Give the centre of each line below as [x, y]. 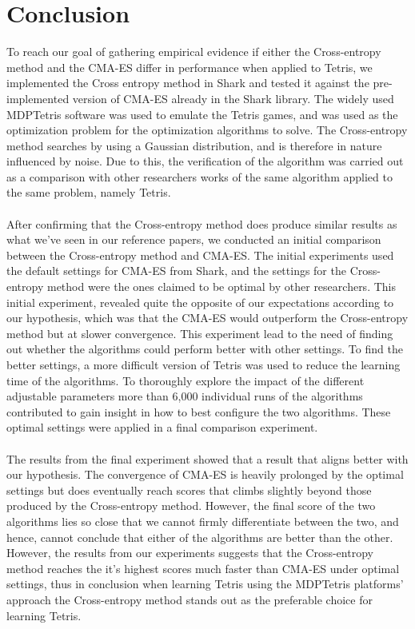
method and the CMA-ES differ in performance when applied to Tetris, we [190, 67]
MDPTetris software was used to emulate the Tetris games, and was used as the [202, 114]
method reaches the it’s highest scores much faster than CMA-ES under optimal [203, 568]
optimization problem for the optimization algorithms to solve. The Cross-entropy [207, 130]
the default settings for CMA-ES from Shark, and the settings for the [176, 271]
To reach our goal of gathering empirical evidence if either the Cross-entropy [194, 52]
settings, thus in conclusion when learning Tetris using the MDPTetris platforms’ [205, 584]
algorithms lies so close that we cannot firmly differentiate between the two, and [203, 521]
